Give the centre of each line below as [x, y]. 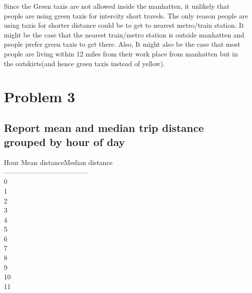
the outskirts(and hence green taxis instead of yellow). [84, 63]
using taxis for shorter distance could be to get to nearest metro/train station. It [124, 25]
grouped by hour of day [65, 142]
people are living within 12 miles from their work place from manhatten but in [121, 53]
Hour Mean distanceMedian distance [58, 162]
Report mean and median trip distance [104, 127]
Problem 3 [40, 97]
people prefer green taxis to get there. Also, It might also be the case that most [122, 44]
